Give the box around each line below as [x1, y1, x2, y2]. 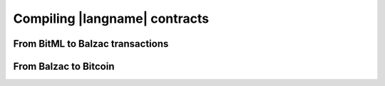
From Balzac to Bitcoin [13, 60, 115, 72]
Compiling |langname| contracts [13, 11, 210, 26]
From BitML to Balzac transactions [13, 38, 169, 50]
